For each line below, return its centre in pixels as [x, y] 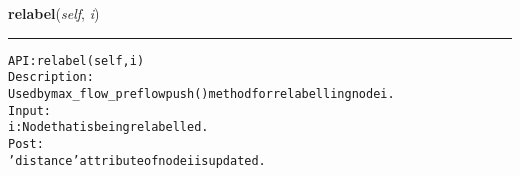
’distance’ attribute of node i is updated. [137, 160]
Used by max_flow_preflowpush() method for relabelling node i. [201, 93]
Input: [29, 110]
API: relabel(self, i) [76, 60]
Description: [51, 77]
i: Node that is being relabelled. [108, 127]
